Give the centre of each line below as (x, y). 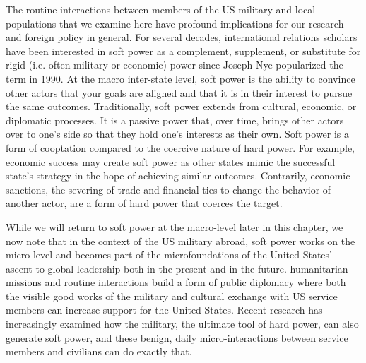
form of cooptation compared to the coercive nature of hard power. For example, (180, 147)
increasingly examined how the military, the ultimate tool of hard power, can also (182, 324)
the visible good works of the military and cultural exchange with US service (172, 296)
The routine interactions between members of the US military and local (161, 9)
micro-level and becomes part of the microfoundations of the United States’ (169, 255)
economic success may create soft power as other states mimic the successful (171, 161)
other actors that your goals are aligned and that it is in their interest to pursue (179, 92)
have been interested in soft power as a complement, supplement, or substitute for (183, 50)
